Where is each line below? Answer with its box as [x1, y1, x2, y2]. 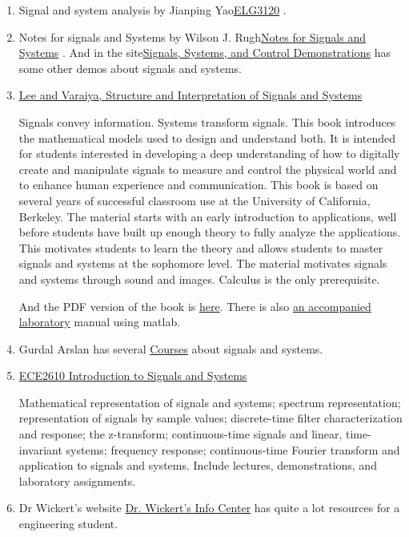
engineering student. [18, 515, 118, 532]
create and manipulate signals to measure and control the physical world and [18, 160, 397, 177]
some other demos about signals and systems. [18, 59, 243, 76]
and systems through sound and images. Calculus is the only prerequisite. [18, 270, 380, 287]
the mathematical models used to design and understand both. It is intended [18, 129, 396, 146]
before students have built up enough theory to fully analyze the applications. [18, 224, 401, 240]
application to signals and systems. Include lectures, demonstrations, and [18, 457, 377, 474]
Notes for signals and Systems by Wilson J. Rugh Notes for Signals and [18, 28, 366, 45]
